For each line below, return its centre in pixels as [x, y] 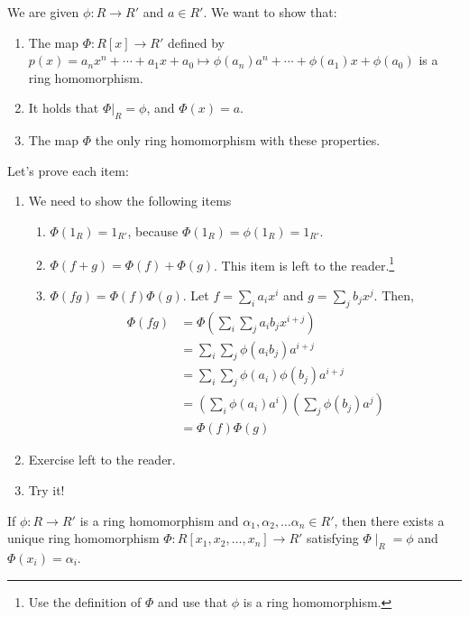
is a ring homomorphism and [159, 520]
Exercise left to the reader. [102, 460]
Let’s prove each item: [68, 170]
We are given [43, 12]
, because [153, 230]
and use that [193, 601]
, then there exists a [389, 520]
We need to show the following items [130, 201]
